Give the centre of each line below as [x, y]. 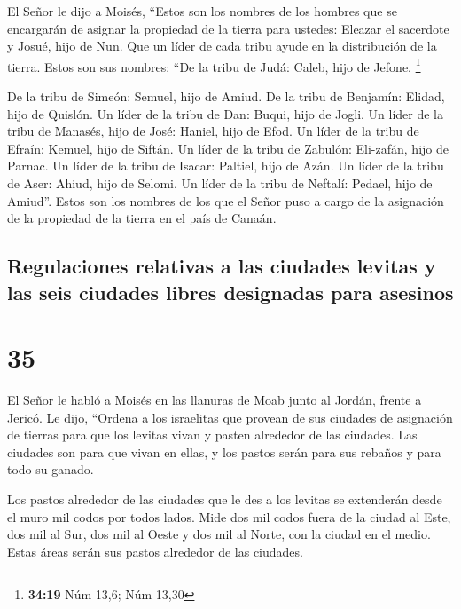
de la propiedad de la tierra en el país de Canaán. [142, 218]
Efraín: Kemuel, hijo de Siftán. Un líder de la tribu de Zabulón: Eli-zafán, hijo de [228, 148]
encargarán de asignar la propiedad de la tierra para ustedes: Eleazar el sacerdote [228, 28]
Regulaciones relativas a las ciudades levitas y [222, 266]
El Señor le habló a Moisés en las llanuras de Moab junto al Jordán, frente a [215, 400]
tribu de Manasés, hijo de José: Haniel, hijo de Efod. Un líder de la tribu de [213, 131]
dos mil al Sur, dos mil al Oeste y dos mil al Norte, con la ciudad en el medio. [219, 534]
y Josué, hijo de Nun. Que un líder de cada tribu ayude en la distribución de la [222, 46]
